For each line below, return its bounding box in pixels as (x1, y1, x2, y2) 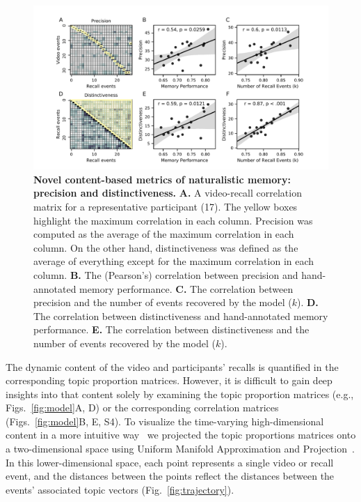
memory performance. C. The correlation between (79, 281, 294, 296)
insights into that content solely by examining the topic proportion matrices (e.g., (6, 386, 354, 401)
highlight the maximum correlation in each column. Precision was (33, 213, 313, 227)
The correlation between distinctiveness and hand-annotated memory (33, 308, 328, 323)
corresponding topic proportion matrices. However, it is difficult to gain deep (6, 373, 332, 388)
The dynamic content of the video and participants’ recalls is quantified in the (6, 359, 339, 374)
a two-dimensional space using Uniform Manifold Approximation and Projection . (6, 441, 355, 456)
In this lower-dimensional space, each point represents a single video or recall (6, 455, 334, 469)
